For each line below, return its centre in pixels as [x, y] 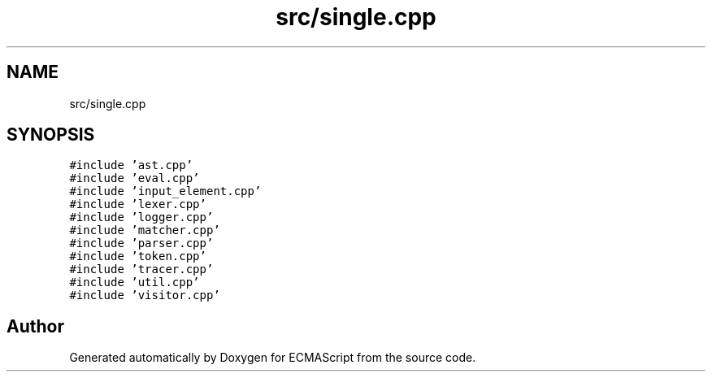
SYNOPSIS [51, 135]
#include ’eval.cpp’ [135, 178]
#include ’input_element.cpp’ [165, 191]
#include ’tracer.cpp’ [141, 269]
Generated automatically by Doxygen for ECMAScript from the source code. [273, 358]
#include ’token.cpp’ [138, 256]
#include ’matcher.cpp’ [145, 230]
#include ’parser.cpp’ [141, 243]
